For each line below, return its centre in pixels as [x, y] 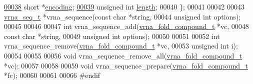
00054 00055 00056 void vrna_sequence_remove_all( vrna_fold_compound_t [123, 55]
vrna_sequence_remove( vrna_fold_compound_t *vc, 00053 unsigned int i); [121, 46]
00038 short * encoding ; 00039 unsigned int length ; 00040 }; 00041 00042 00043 [124, 6]
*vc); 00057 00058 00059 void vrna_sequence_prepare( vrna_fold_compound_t [126, 65]
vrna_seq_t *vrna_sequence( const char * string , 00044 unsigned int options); [122, 16]
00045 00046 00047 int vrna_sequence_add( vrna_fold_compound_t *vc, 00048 [126, 26]
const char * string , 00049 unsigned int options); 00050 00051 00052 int [112, 36]
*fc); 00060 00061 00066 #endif [52, 75]
